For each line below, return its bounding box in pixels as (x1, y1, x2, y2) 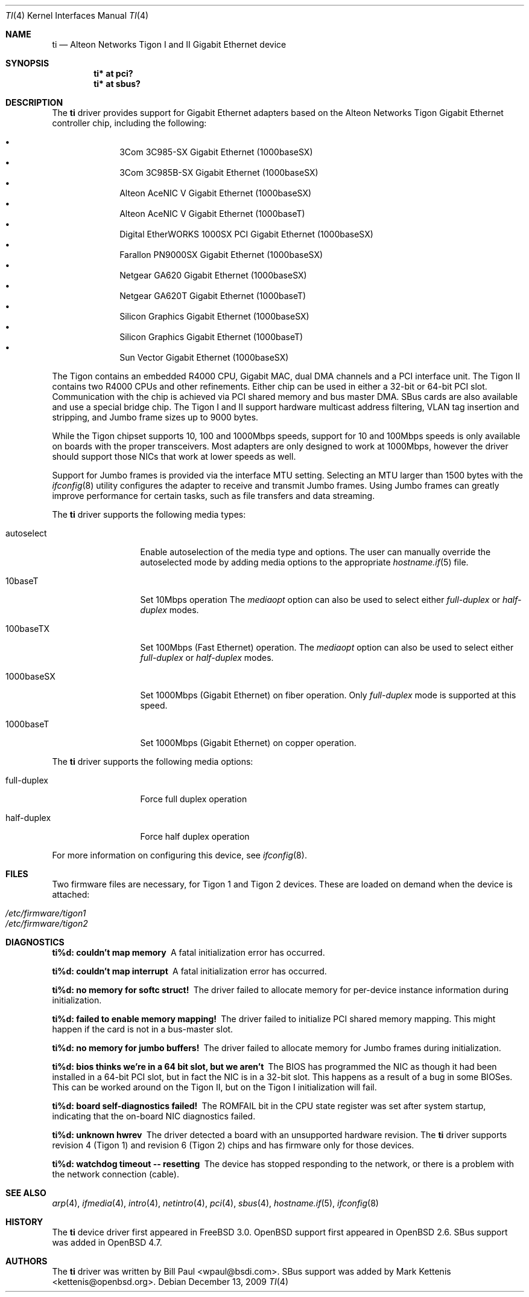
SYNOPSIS (5, 58, 49, 68)
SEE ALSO (5, 1188, 46, 1198)
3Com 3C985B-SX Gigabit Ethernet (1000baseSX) (119, 167, 318, 178)
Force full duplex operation (140, 794, 247, 804)
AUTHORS (5, 1256, 48, 1266)
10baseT (5, 576, 39, 586)
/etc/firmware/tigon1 (5, 908, 86, 918)
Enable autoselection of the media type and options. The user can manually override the (140, 547, 491, 557)
